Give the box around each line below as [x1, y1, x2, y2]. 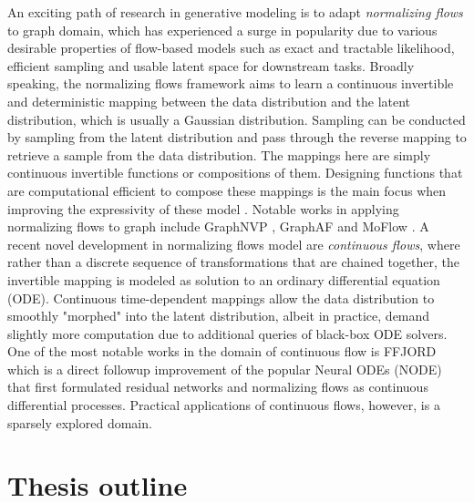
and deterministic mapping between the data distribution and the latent [7, 91, 411, 110]
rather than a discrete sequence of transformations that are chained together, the [7, 252, 460, 272]
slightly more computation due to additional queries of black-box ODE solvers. [7, 323, 448, 343]
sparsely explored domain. [7, 413, 152, 432]
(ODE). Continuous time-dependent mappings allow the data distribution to [7, 288, 435, 307]
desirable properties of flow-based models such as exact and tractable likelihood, [7, 38, 455, 57]
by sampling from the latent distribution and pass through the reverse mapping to [7, 128, 467, 147]
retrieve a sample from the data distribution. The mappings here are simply [7, 145, 431, 164]
